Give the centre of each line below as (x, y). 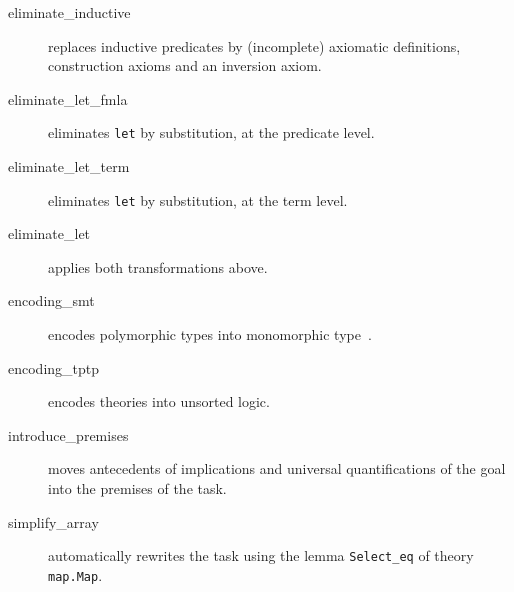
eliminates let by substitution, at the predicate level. (211, 132)
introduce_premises (68, 434)
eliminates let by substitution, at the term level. (198, 199)
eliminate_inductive (69, 12)
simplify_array (53, 521)
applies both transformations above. (158, 266)
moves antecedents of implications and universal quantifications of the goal (277, 468)
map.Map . (75, 574)
